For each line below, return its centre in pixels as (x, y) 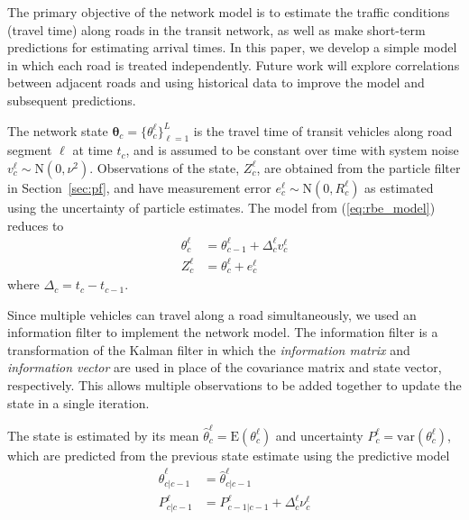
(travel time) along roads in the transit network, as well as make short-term (216, 29)
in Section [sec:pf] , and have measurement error (139, 187)
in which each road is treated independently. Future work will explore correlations (234, 64)
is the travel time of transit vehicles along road (323, 130)
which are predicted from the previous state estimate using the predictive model (229, 455)
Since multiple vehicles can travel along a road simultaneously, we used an (212, 314)
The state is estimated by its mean (103, 435)
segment (30, 150)
